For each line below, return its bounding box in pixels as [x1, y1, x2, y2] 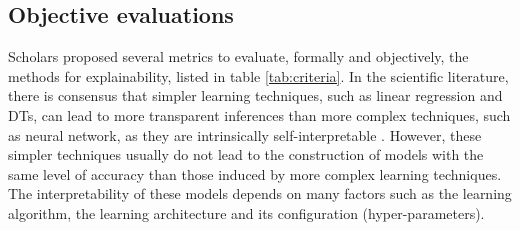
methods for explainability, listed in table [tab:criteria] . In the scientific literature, [8, 65, 509, 86]
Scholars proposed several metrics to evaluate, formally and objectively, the [8, 46, 469, 67]
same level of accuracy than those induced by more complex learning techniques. [8, 163, 502, 184]
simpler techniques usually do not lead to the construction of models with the [8, 144, 484, 165]
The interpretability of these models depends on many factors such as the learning [8, 183, 512, 204]
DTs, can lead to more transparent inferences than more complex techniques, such [8, 104, 511, 125]
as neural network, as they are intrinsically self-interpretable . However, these [8, 124, 482, 145]
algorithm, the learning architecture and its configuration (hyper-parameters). [8, 202, 485, 223]
